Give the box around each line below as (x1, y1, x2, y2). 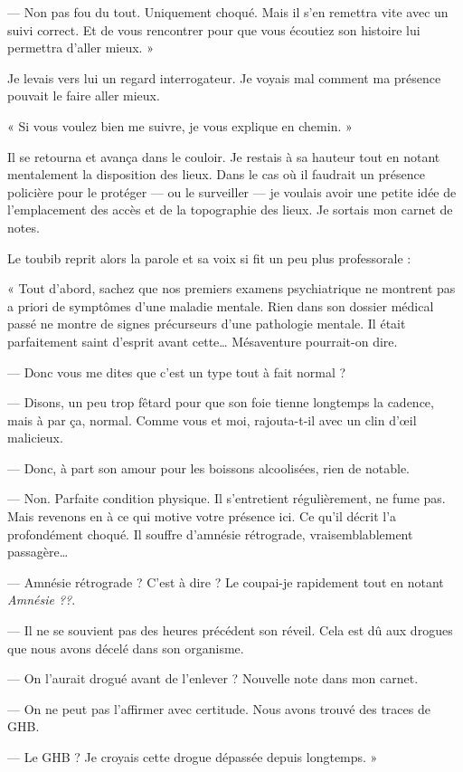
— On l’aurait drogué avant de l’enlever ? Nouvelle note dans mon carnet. (7, 669, 419, 688)
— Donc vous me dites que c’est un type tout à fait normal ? (7, 362, 346, 381)
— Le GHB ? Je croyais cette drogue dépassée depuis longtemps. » (7, 748, 378, 766)
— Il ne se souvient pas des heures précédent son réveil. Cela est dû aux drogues (7, 621, 453, 640)
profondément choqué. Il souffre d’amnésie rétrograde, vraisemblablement (7, 524, 413, 543)
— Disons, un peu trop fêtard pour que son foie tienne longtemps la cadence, (7, 393, 434, 412)
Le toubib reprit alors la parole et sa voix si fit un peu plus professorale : (7, 248, 411, 267)
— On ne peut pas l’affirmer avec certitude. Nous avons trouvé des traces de (7, 699, 430, 718)
